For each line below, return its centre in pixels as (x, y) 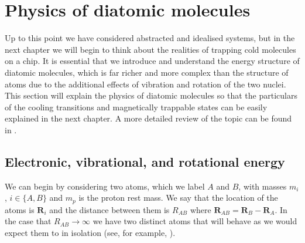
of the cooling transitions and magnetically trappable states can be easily (136, 107)
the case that (28, 221)
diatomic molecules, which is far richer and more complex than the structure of (147, 72)
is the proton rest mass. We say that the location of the (178, 198)
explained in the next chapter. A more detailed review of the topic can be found (148, 118)
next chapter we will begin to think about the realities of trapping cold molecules (150, 49)
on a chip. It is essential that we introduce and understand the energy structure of (152, 61)
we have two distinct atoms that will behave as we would (195, 221)
